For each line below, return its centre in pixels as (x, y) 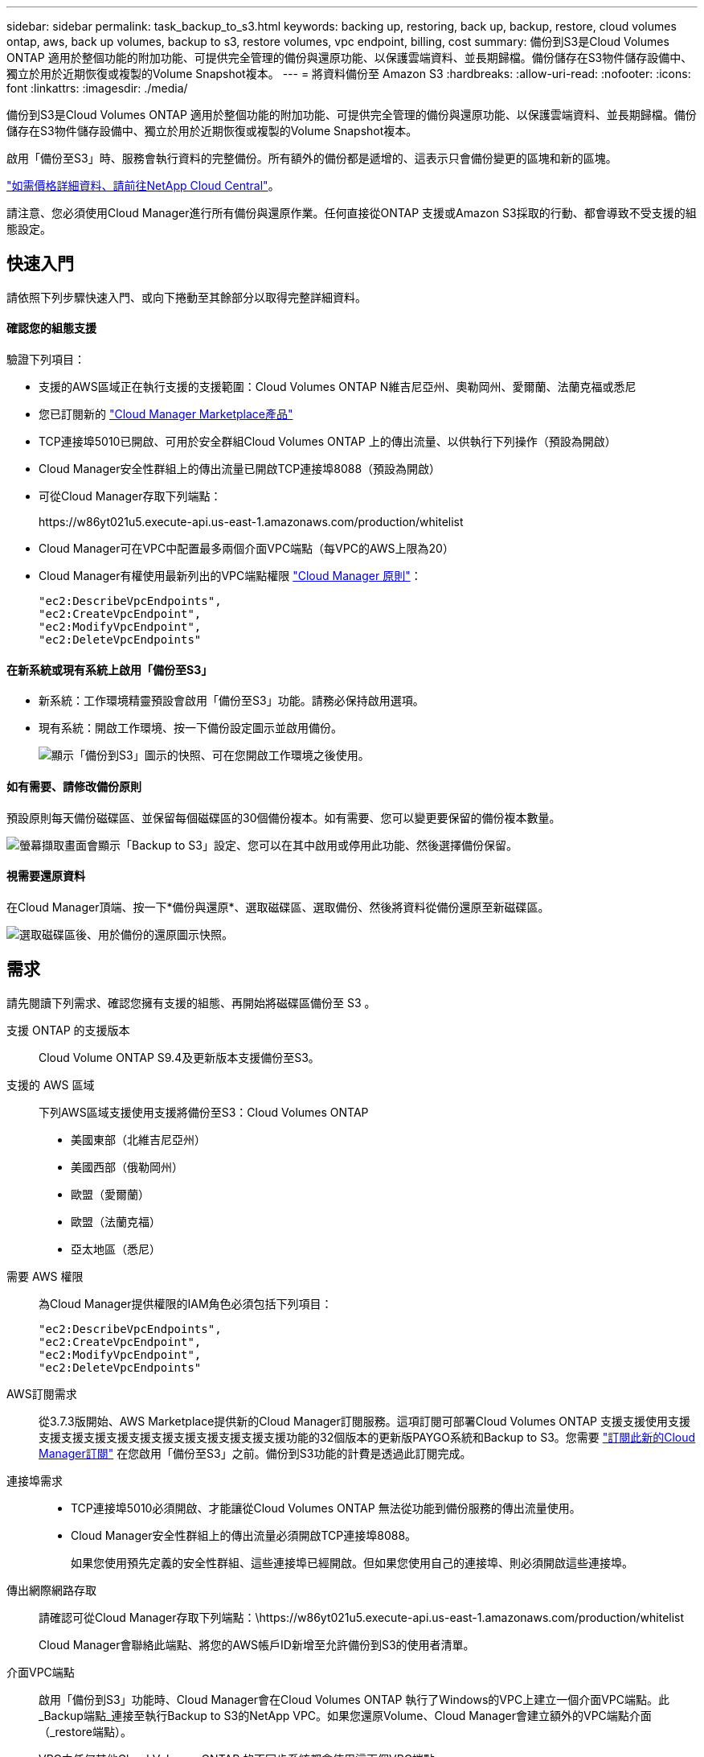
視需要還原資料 (46, 876)
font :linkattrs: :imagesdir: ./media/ (97, 88)
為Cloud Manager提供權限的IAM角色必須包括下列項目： (186, 1303)
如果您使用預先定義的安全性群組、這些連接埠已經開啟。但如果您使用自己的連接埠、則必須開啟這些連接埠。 (352, 1562)
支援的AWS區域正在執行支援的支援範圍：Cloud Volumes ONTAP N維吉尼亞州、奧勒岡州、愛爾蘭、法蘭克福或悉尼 (338, 387)
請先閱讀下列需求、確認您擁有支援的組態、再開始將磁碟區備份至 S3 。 (191, 1002)
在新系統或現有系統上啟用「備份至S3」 (110, 669)
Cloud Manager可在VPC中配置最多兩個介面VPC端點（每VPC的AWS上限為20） (246, 549)
